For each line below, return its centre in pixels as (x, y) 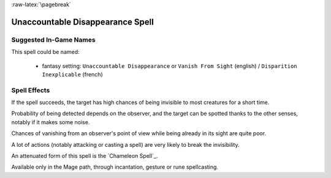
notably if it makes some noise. (51, 122)
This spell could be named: (45, 52)
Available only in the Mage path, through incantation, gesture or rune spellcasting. (115, 167)
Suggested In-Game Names (53, 40)
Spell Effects (31, 90)
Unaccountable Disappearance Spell (83, 22)
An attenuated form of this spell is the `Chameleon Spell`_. (85, 156)
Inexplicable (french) (73, 74)
